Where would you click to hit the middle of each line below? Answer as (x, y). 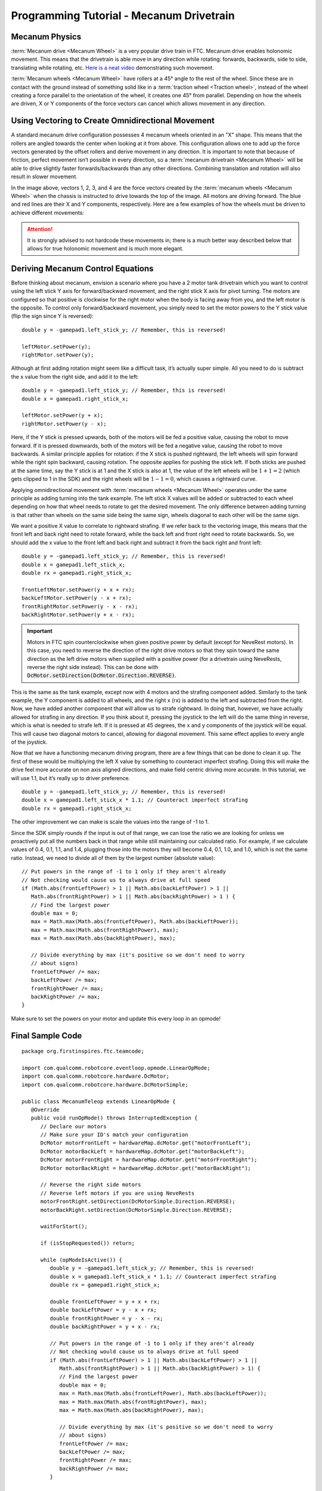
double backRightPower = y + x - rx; (105, 1327)
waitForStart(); (64, 1226)
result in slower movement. (44, 177)
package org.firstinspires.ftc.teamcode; (83, 1051)
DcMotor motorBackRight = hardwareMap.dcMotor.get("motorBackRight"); (146, 1168)
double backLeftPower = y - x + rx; (103, 1310)
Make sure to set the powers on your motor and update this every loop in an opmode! (116, 1018)
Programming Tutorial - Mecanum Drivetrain (123, 16)
